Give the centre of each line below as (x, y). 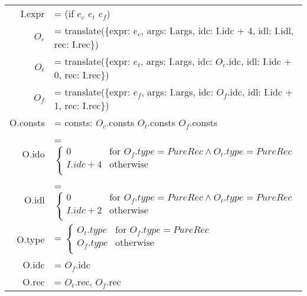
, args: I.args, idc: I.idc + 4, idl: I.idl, (217, 30)
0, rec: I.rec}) (81, 75)
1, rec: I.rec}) (81, 105)
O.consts (27, 122)
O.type (31, 239)
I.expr (32, 13)
